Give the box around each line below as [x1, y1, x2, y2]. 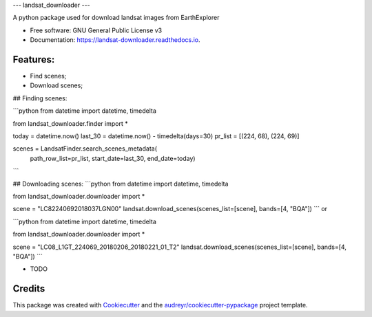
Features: [12, 54, 55, 65]
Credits [12, 283, 45, 295]
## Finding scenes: [12, 94, 68, 102]
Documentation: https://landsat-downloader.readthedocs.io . [30, 36, 200, 44]
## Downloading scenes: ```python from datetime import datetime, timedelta [12, 179, 229, 188]
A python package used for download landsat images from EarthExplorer [12, 14, 220, 22]
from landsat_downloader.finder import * [12, 119, 128, 127]
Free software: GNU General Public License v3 [30, 26, 163, 34]
